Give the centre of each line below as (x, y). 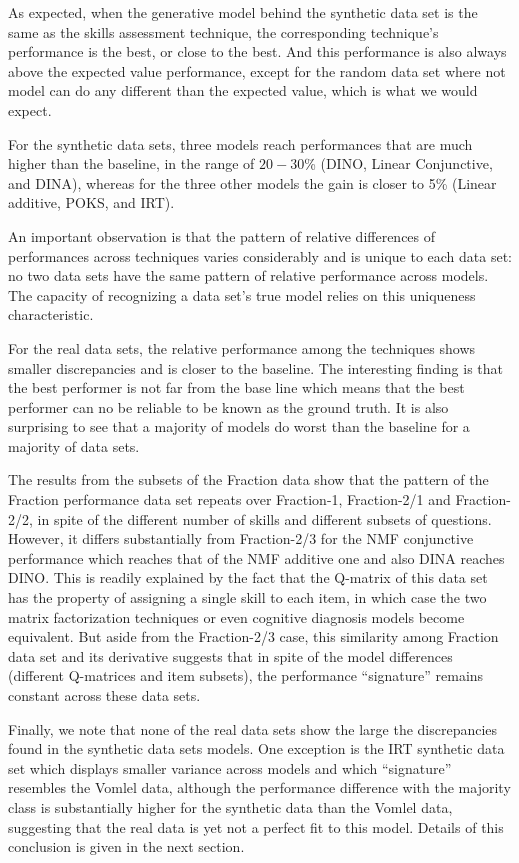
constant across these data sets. (104, 695)
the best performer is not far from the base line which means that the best (236, 387)
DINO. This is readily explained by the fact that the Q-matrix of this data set (248, 577)
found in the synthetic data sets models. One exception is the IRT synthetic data (256, 748)
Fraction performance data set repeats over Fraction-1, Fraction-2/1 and (229, 499)
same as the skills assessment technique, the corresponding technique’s (223, 31)
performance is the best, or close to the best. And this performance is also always (257, 51)
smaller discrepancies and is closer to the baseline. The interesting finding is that (256, 367)
